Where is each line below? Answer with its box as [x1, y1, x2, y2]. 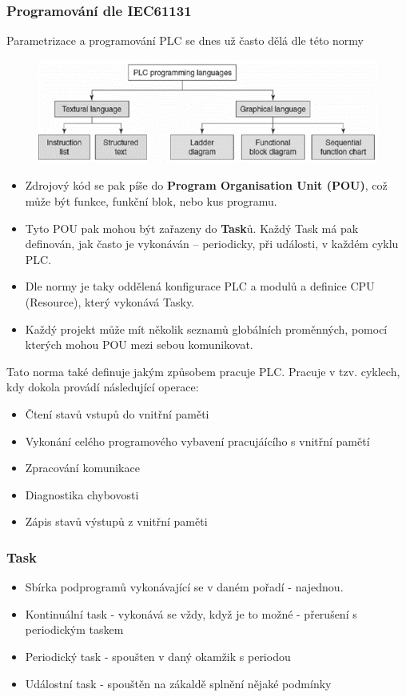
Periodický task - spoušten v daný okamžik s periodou [25, 647, 291, 664]
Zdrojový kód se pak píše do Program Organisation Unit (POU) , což [25, 177, 388, 194]
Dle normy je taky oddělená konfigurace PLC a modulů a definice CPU [25, 278, 375, 294]
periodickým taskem [25, 621, 124, 638]
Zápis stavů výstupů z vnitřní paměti [25, 513, 208, 530]
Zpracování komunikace [25, 459, 140, 476]
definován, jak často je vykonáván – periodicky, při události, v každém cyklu [25, 235, 399, 252]
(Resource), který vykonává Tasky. [25, 293, 194, 310]
